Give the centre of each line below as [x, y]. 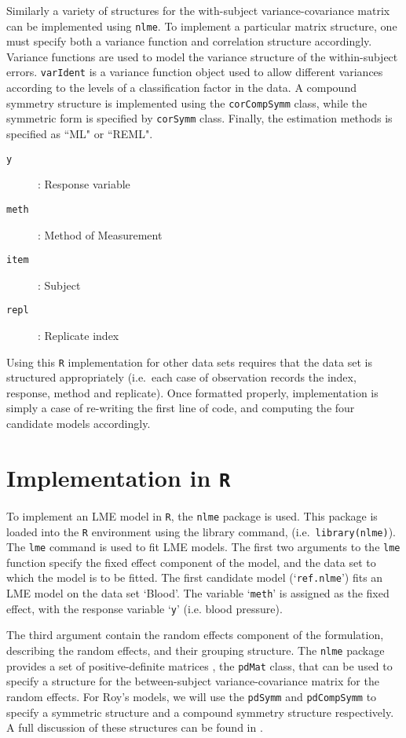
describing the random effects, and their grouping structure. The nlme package [196, 650]
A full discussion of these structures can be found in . [135, 727]
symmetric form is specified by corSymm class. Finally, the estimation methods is [199, 118]
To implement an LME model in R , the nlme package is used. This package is [192, 515]
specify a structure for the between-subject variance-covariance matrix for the [193, 681]
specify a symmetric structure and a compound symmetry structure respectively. [200, 712]
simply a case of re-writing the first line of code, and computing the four [181, 408]
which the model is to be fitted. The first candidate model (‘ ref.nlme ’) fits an [195, 577]
